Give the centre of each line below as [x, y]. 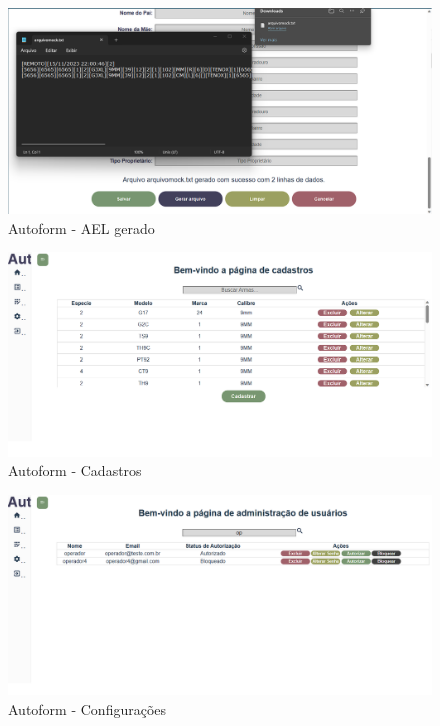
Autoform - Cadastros [75, 470]
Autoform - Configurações [87, 708]
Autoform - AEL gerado [81, 227]
